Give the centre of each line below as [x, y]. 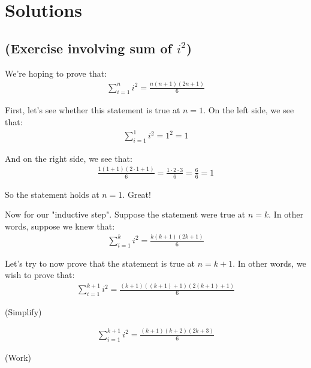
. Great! [137, 194]
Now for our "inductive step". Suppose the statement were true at [125, 214]
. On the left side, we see [249, 110]
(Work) [18, 357]
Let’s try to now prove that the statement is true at [100, 263]
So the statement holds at [52, 194]
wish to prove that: [40, 275]
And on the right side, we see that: [69, 158]
